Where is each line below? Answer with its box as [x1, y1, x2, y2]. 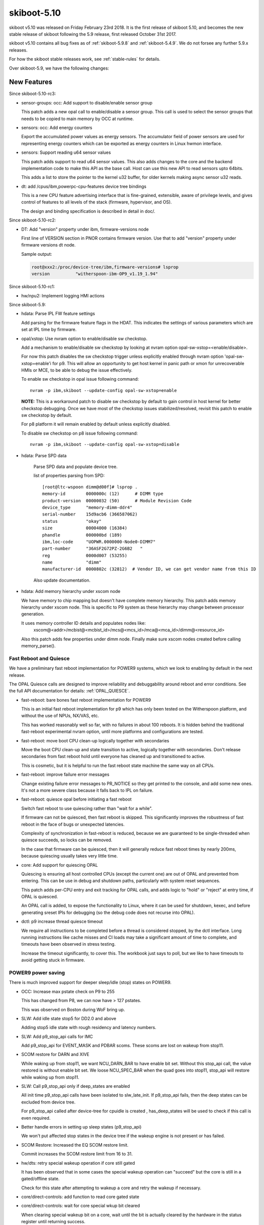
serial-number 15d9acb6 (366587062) [42, 512, 138, 517]
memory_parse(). [21, 642, 56, 649]
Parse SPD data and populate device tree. [33, 464, 118, 469]
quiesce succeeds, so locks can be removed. [21, 837, 112, 843]
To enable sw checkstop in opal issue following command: [21, 376, 139, 382]
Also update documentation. [33, 577, 90, 583]
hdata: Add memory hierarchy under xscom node [21, 588, 121, 594]
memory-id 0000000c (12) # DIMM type [42, 491, 164, 497]
